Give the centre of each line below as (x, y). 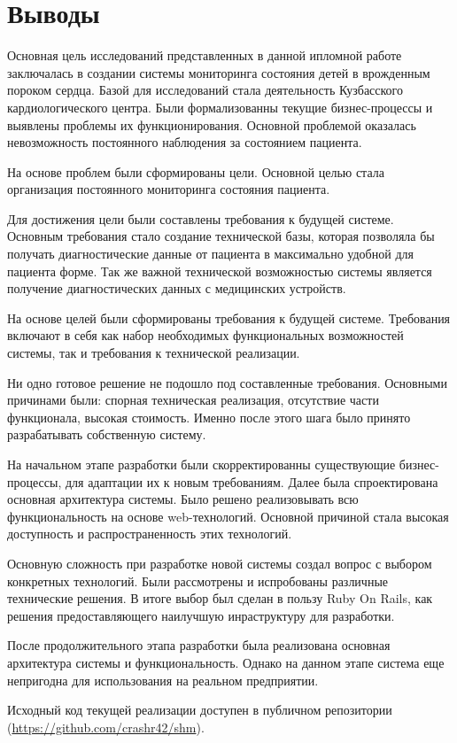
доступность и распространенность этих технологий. (150, 534)
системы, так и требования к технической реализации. (154, 353)
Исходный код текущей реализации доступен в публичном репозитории (200, 710)
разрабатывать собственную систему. (107, 434)
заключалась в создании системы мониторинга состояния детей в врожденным (219, 72)
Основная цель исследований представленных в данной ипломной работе (205, 55)
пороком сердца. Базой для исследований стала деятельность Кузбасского (205, 90)
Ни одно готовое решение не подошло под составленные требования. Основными (227, 382)
